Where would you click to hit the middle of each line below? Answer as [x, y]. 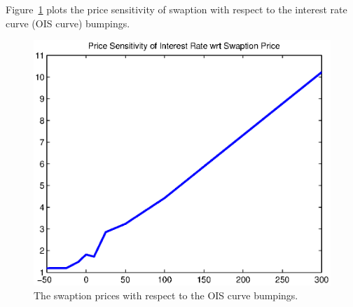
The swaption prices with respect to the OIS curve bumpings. [166, 295]
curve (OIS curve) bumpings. [68, 23]
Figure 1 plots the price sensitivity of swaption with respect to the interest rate [176, 9]
